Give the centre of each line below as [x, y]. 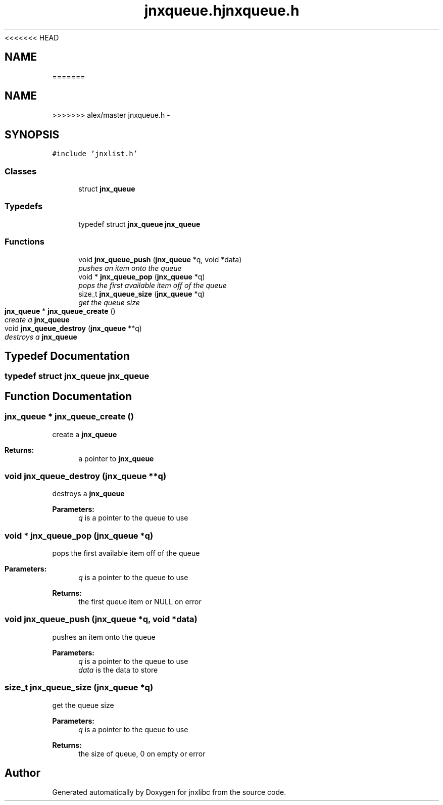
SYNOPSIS [32, 134]
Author [22, 773]
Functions [24, 242]
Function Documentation [68, 396]
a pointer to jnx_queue [116, 458]
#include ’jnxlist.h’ [95, 154]
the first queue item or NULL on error [140, 602]
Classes [21, 171]
